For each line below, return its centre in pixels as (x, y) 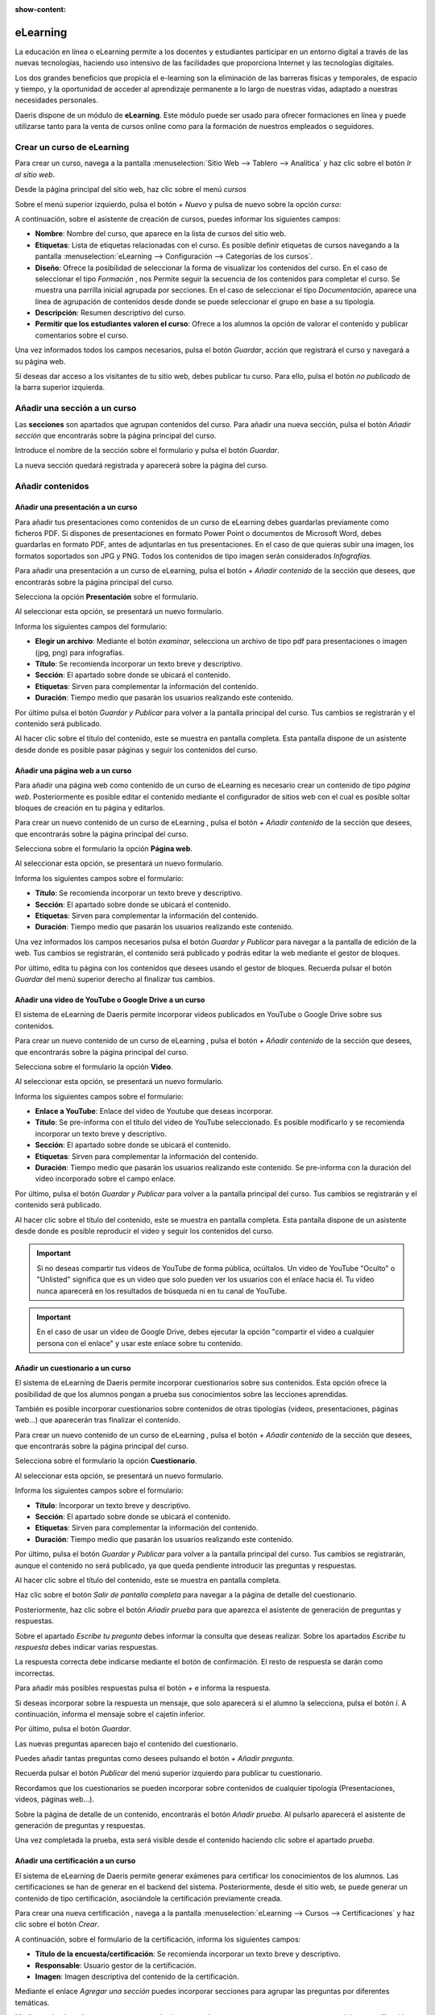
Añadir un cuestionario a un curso (73, 1368)
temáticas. (32, 2002)
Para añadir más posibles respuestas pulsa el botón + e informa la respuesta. (143, 1688)
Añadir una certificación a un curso (75, 1861)
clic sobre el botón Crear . (57, 1924)
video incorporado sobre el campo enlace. (106, 1179)
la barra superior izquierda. (60, 388)
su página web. (40, 361)
